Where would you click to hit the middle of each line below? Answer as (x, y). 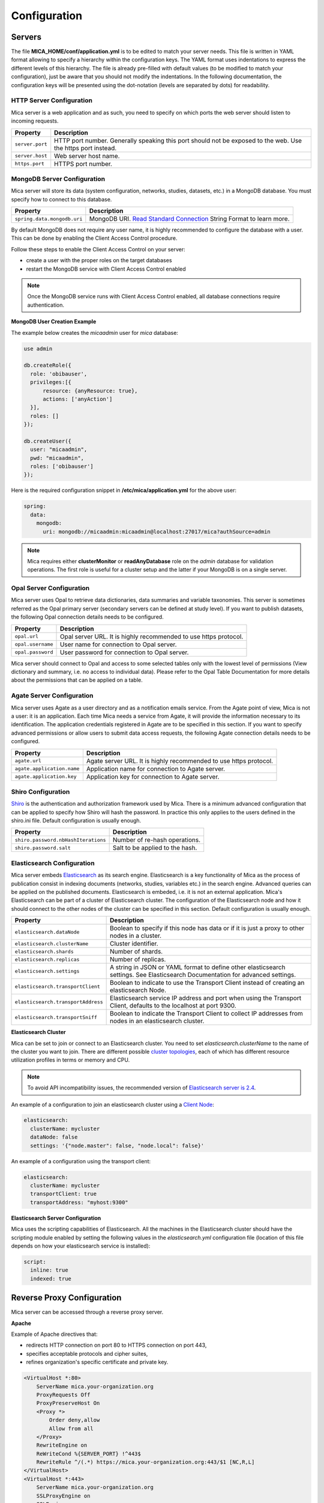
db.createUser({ (48, 441)
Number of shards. (136, 952)
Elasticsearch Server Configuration (56, 1218)
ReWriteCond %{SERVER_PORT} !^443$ (88, 1454)
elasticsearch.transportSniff (56, 1017)
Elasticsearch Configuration (53, 863)
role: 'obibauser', (59, 374)
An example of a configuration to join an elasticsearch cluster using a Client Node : (112, 1104)
